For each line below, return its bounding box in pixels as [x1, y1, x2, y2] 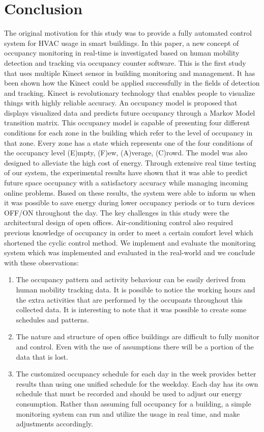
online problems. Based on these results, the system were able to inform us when [4, 187, 256, 198]
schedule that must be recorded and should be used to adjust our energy [16, 388, 242, 399]
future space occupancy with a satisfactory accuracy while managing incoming [4, 177, 248, 188]
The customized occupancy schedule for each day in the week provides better [16, 368, 256, 379]
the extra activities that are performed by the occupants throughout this [16, 294, 243, 305]
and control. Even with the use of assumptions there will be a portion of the [16, 341, 254, 352]
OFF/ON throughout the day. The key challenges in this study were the [4, 207, 229, 218]
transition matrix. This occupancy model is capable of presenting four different [4, 117, 250, 128]
